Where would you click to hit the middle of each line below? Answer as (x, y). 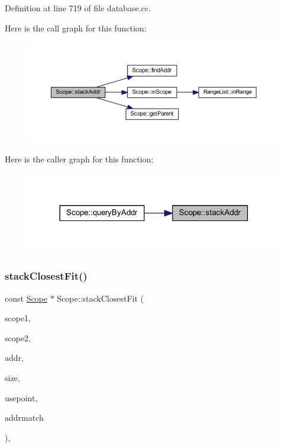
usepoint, (21, 397)
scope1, (18, 318)
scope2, (18, 337)
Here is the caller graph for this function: (79, 159)
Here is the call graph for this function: (76, 28)
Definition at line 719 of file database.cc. (78, 8)
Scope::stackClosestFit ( (101, 298)
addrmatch (24, 417)
